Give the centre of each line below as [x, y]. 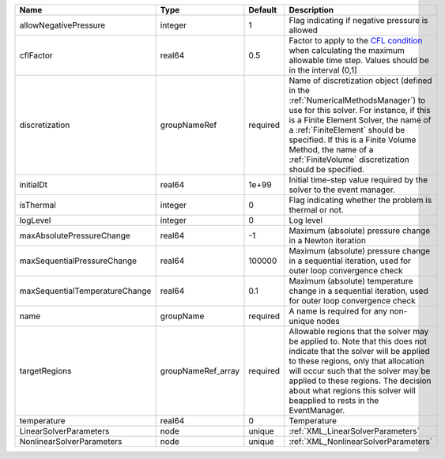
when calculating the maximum [347, 50]
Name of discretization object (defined [360, 81]
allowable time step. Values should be [359, 60]
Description [311, 10]
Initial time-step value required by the [358, 180]
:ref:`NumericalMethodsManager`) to [357, 100]
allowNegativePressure [62, 25]
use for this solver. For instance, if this [360, 110]
